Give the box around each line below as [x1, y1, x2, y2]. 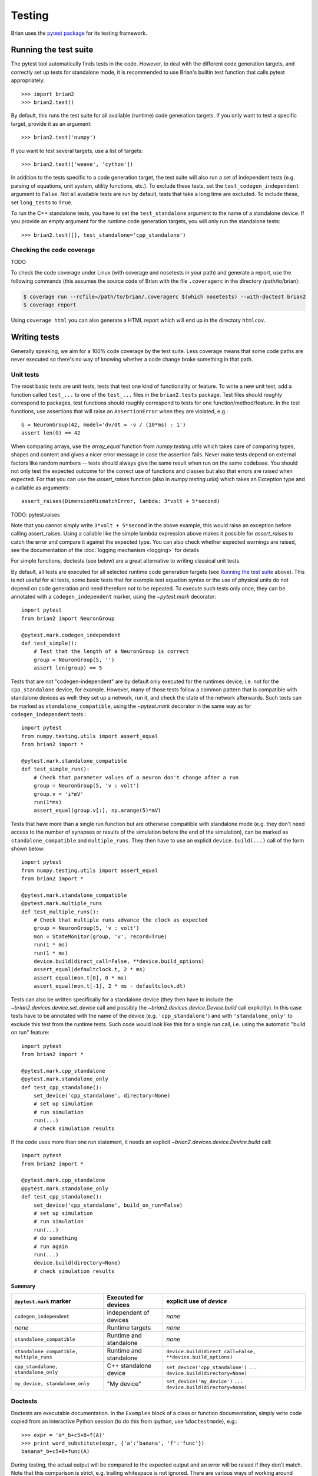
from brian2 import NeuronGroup [21, 615, 115, 622]
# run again [33, 1243, 68, 1250]
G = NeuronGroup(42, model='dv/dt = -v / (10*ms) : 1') [21, 421, 186, 428]
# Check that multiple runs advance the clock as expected [33, 917, 208, 923]
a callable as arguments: [11, 484, 71, 491]
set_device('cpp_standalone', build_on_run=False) [33, 1201, 183, 1209]
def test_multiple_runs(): [21, 908, 100, 915]
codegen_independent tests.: [11, 711, 87, 718]
